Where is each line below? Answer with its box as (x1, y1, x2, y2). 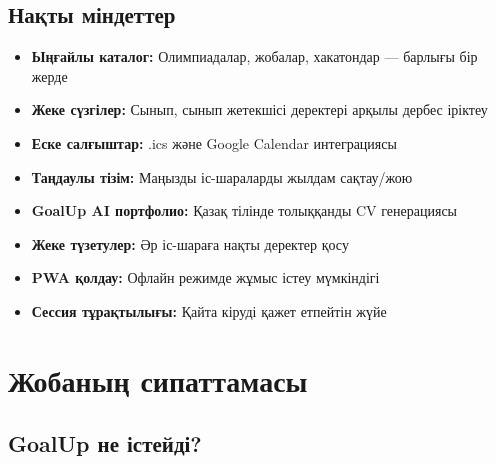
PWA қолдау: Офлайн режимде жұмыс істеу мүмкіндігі (31, 267, 380, 288)
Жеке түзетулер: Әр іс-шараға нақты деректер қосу (31, 233, 349, 254)
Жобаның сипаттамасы (8, 359, 308, 400)
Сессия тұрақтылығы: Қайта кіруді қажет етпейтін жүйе (31, 300, 387, 321)
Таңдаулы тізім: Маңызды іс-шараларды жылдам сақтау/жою (31, 166, 413, 187)
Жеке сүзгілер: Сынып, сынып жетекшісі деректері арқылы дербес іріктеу (31, 99, 488, 120)
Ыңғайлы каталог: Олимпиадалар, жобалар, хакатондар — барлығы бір (31, 46, 478, 67)
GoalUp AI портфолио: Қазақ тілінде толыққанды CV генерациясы (31, 200, 458, 221)
